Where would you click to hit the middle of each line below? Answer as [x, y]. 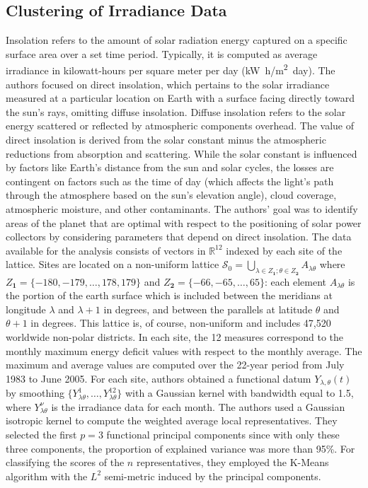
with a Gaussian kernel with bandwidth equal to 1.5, [239, 393]
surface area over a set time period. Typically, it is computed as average [162, 53]
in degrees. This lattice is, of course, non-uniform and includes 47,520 [181, 323]
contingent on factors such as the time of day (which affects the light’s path [170, 181]
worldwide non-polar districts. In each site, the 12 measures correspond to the [175, 336]
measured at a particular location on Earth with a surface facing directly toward [180, 98]
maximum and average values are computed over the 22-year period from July [175, 365]
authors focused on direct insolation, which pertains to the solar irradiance [168, 84]
